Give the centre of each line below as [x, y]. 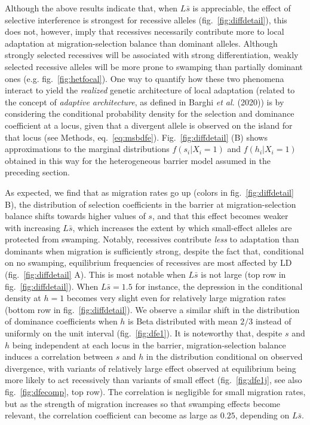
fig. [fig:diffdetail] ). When [52, 286]
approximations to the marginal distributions [87, 149]
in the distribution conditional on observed [224, 356]
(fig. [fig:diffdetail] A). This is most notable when [95, 274]
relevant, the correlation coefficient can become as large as [111, 415]
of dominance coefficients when [61, 321]
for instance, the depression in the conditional [219, 286]
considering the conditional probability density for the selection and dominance [150, 113]
